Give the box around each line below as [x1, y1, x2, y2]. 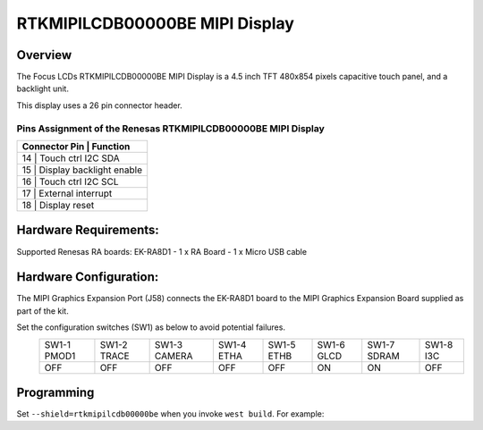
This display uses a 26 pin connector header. [16, 99, 182, 111]
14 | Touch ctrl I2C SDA [21, 152, 120, 164]
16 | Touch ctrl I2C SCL [21, 175, 119, 188]
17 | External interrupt [21, 187, 113, 199]
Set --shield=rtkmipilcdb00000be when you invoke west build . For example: [16, 409, 325, 419]
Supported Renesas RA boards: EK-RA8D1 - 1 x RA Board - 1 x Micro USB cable [16, 246, 308, 257]
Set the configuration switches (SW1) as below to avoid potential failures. [16, 322, 286, 333]
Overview [16, 47, 72, 63]
